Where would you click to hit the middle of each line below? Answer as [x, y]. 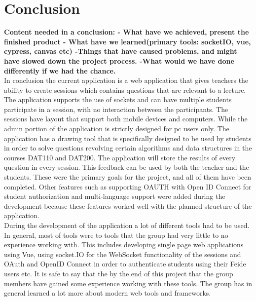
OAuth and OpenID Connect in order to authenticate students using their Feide [125, 264]
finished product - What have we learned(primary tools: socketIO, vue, [128, 41]
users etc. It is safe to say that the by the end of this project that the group [119, 273]
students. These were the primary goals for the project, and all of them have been [128, 177]
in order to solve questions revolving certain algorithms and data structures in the [128, 148]
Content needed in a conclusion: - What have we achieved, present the [127, 32]
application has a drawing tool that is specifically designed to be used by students [128, 138]
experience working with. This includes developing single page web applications [124, 245]
